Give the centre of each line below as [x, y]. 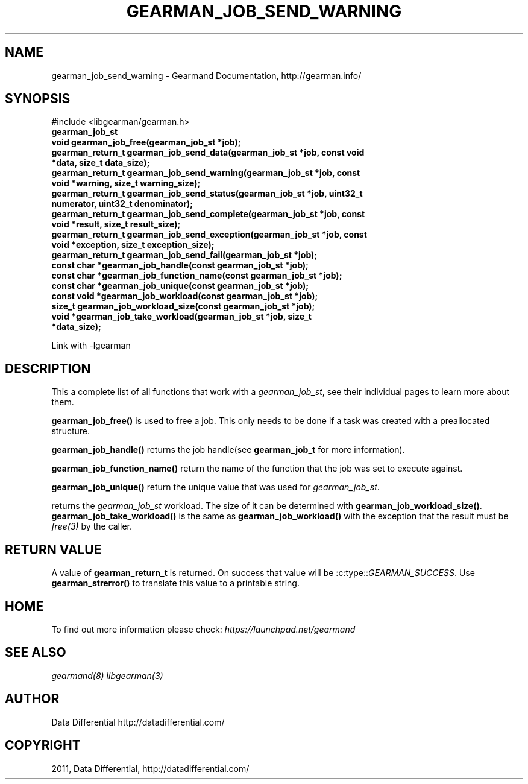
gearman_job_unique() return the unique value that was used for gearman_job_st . [215, 487]
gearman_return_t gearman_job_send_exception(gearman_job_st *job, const [209, 235]
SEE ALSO [36, 653]
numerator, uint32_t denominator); [122, 204]
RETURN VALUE [53, 549]
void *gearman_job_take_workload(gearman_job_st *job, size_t [181, 317]
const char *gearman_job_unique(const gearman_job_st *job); [180, 286]
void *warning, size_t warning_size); [126, 183]
